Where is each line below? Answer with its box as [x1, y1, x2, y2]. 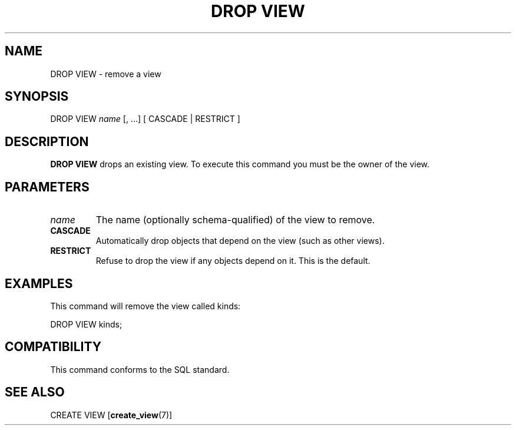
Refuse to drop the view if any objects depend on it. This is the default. [95, 256, 371, 266]
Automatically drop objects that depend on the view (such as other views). [95, 236, 385, 246]
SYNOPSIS [5, 89, 69, 104]
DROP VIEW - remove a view [50, 68, 161, 79]
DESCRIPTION [5, 134, 89, 149]
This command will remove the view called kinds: [50, 300, 241, 311]
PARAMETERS [5, 179, 90, 194]
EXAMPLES [5, 276, 73, 291]
